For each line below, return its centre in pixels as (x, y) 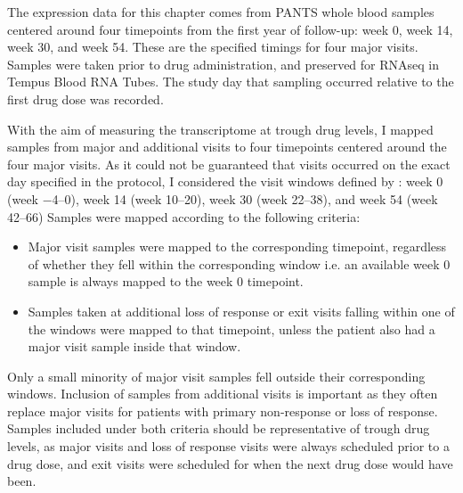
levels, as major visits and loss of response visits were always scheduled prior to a (228, 446)
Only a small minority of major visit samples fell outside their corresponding (216, 376)
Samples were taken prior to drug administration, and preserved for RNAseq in (223, 64)
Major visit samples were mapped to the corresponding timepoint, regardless (237, 246)
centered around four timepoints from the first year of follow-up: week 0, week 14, (230, 29)
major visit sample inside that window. (134, 346)
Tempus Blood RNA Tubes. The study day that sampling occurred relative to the (231, 82)
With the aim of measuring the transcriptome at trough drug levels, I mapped (220, 129)
